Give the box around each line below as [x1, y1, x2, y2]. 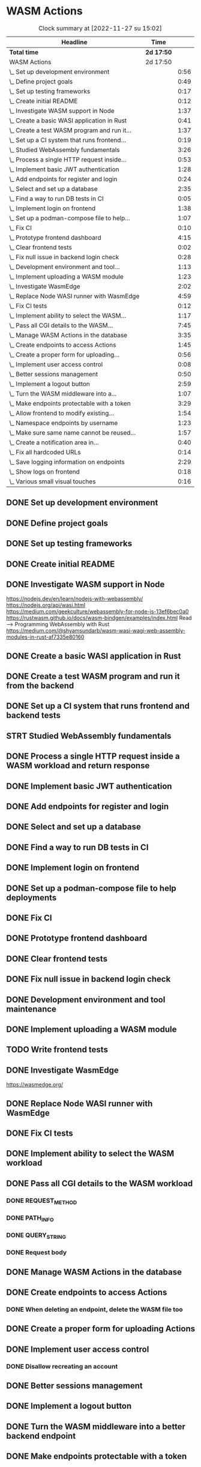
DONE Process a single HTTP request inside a [6, 752, 180, 762]
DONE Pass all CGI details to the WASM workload [6, 1178, 193, 1188]
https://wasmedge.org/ [6, 1081, 64, 1088]
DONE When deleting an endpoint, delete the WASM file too [6, 1305, 183, 1313]
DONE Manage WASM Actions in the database [6, 1267, 182, 1277]
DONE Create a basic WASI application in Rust [6, 651, 181, 661]
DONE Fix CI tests [6, 1128, 73, 1138]
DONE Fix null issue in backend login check [6, 974, 171, 984]
